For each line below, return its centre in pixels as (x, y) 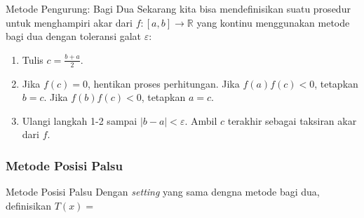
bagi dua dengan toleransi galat (74, 36)
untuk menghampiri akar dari (69, 22)
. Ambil (201, 120)
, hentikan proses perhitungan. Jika (164, 83)
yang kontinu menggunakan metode (273, 22)
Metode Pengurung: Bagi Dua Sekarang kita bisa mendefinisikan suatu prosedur (178, 8)
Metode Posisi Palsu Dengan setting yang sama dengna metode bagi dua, (163, 192)
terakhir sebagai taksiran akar (292, 120)
